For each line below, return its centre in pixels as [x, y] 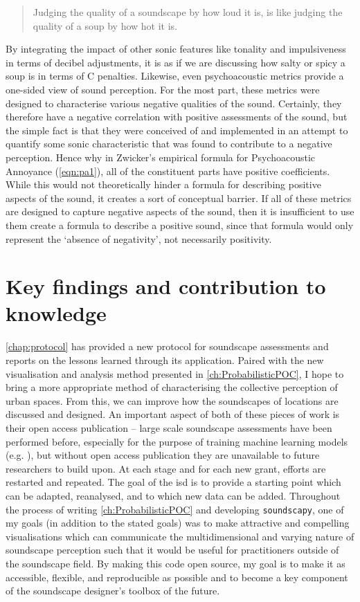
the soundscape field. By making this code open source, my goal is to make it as [175, 563]
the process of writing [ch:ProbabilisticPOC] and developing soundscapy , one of [175, 509]
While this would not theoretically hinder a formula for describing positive [163, 184]
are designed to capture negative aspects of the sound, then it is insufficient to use [180, 211]
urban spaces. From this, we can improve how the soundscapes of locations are [172, 400]
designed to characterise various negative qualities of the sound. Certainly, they [174, 103]
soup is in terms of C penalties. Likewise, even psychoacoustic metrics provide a [175, 76]
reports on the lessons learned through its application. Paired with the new [165, 360]
